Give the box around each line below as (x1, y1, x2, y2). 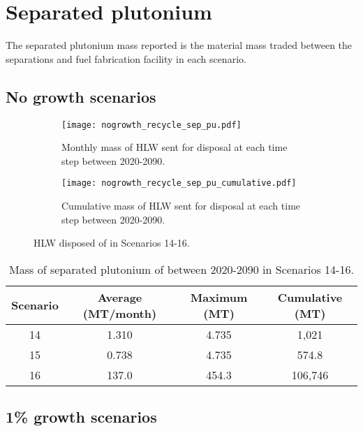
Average (97, 288, 142, 305)
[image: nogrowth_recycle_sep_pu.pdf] (61, 119, 242, 130)
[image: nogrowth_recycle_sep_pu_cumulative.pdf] (61, 178, 297, 189)
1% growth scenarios (6, 406, 157, 428)
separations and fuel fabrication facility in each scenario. (6, 51, 246, 66)
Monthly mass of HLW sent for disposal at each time (61, 140, 288, 154)
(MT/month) (82, 305, 157, 321)
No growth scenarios (6, 85, 156, 107)
